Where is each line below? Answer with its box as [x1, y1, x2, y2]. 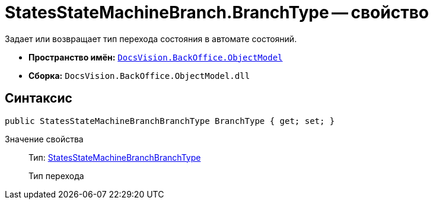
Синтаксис [5, 91, 72, 106]
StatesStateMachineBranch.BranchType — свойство [5, 2, 429, 23]
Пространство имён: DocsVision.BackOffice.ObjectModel [28, 52, 283, 62]
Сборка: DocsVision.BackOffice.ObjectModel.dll [28, 70, 250, 81]
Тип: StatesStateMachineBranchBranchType [28, 152, 201, 162]
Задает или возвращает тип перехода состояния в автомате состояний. [5, 33, 297, 44]
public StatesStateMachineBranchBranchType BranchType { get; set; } [5, 116, 335, 126]
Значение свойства [5, 133, 84, 144]
